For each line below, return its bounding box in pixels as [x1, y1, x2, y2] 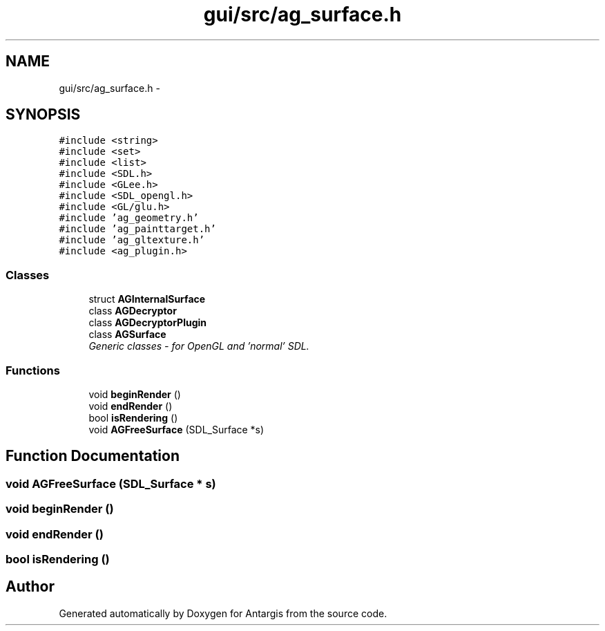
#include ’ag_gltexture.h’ [59, 234, 205, 246]
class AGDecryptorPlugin [88, 317, 207, 329]
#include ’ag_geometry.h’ [59, 212, 199, 224]
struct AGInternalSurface [88, 293, 206, 305]
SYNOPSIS [6, 106, 81, 124]
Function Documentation [6, 447, 180, 465]
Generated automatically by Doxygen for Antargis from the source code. [59, 607, 387, 619]
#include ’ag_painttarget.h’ [59, 223, 216, 235]
